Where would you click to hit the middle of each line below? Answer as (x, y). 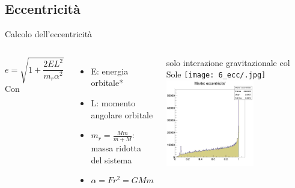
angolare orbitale (122, 114)
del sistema (111, 159)
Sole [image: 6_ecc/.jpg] (216, 74)
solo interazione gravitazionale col (228, 62)
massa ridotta (116, 148)
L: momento (113, 102)
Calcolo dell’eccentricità (49, 34)
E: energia (110, 71)
